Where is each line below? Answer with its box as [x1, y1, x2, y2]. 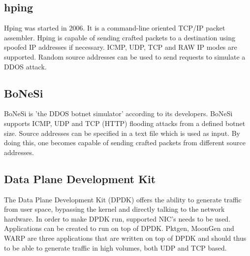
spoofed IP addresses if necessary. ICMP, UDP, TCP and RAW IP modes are [4, 42, 237, 52]
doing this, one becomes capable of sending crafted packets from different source [4, 137, 246, 148]
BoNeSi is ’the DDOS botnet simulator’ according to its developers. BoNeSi [4, 108, 233, 119]
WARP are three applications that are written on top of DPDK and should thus [4, 232, 247, 243]
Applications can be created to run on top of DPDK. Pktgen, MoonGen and [4, 223, 234, 233]
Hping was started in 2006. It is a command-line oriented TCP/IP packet [4, 23, 225, 33]
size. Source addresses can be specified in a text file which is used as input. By [4, 128, 240, 138]
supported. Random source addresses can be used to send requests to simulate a [4, 51, 246, 62]
